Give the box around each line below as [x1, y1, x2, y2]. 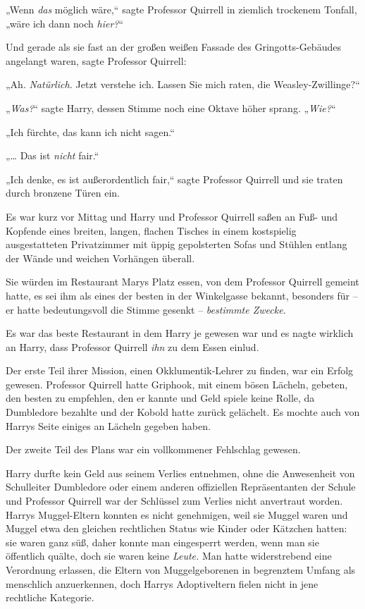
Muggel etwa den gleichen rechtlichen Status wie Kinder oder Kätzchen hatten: [6, 521, 347, 536]
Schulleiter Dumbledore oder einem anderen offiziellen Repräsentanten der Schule [6, 479, 356, 494]
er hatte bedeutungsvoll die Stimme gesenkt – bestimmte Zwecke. [6, 302, 286, 316]
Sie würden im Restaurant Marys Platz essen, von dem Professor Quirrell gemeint [6, 274, 359, 289]
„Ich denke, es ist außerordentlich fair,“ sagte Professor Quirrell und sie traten [6, 171, 343, 186]
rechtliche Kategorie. [6, 590, 94, 605]
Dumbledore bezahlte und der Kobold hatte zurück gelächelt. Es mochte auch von [6, 405, 360, 419]
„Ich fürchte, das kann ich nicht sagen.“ [6, 124, 175, 139]
